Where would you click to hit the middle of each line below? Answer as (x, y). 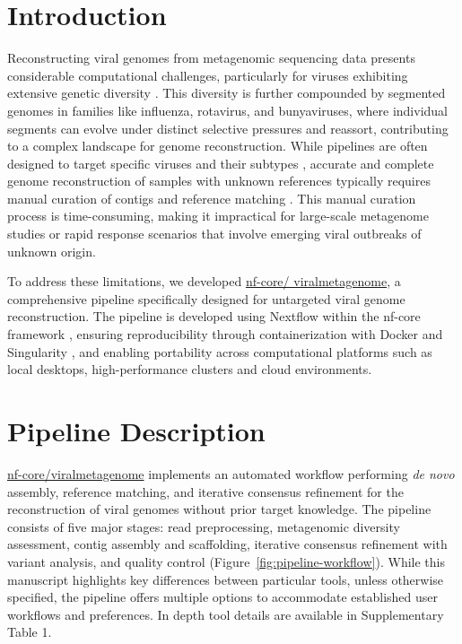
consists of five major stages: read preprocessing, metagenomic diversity (204, 526)
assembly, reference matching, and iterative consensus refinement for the (205, 491)
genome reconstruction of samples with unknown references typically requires (219, 181)
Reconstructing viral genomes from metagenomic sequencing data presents (211, 58)
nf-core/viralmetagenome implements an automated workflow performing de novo (231, 473)
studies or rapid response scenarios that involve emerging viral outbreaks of (214, 234)
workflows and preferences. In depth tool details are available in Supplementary (226, 614)
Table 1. (30, 632)
